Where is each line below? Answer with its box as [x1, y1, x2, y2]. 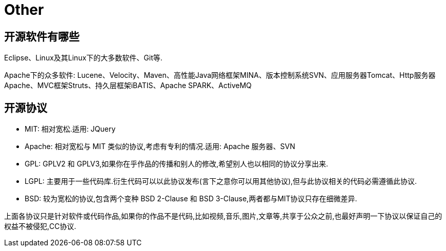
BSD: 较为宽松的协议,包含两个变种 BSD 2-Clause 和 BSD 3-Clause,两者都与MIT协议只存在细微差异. [25, 194, 357, 203]
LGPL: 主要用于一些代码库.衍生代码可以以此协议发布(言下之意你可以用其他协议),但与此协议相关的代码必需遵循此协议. [25, 177, 417, 186]
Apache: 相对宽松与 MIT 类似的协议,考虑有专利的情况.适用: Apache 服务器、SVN [25, 142, 295, 151]
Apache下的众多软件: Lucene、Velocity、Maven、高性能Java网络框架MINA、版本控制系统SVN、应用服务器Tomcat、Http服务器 [4, 71, 436, 80]
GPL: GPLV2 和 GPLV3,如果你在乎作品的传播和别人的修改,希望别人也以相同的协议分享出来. [25, 159, 329, 169]
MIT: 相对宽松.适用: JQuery [25, 124, 116, 134]
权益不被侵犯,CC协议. [4, 222, 76, 231]
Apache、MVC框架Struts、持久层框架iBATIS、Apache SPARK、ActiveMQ [4, 81, 252, 90]
